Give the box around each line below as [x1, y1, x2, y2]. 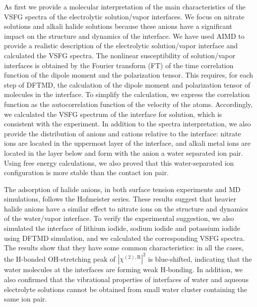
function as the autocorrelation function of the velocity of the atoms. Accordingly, [4, 99, 253, 109]
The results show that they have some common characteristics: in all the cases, [4, 242, 244, 253]
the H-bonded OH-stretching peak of [4, 253, 116, 264]
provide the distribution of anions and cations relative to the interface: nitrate [4, 128, 241, 138]
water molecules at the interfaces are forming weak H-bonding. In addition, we [4, 264, 243, 275]
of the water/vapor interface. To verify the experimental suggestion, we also [4, 213, 234, 223]
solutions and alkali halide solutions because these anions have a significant [4, 21, 233, 31]
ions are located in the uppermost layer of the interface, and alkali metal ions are [4, 138, 251, 148]
